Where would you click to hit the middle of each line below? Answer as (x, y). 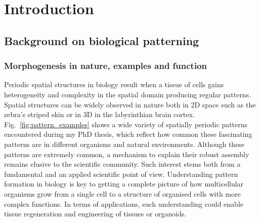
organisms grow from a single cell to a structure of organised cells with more (122, 193)
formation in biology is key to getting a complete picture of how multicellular (124, 184)
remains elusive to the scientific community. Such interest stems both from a (122, 164)
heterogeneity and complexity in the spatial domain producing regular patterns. (128, 94)
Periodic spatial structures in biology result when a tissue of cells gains (114, 84)
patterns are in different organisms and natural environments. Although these (124, 144)
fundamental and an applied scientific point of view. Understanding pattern (121, 174)
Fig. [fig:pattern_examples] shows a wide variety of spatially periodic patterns (126, 124)
